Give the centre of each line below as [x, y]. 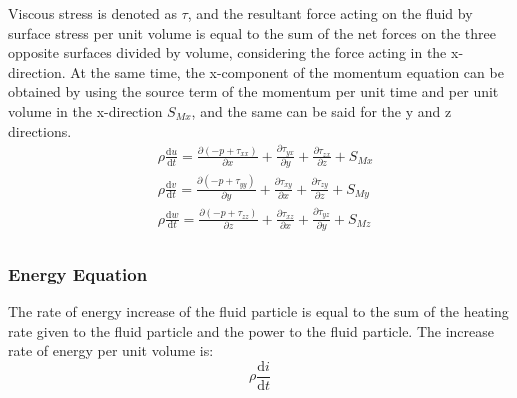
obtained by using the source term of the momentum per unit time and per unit [253, 91]
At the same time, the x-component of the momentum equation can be [287, 71]
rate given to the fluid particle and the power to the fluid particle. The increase [251, 330]
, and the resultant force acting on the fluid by [330, 13]
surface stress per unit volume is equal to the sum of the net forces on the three [252, 32]
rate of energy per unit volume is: [111, 350]
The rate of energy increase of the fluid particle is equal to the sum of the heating [258, 311]
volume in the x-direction [85, 110]
